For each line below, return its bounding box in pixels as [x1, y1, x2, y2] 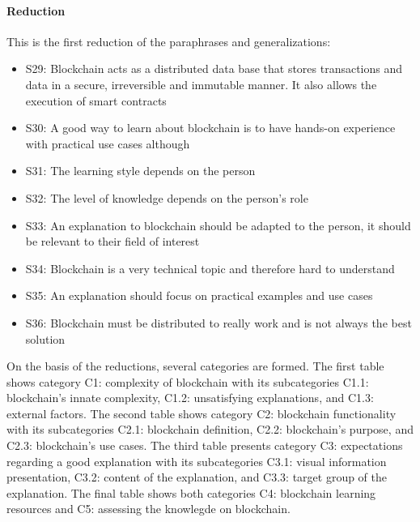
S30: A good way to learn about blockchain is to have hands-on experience [25, 119, 396, 136]
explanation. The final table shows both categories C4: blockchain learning [6, 484, 376, 501]
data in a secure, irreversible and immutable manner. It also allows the [25, 75, 377, 92]
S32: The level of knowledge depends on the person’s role [25, 189, 308, 206]
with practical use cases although [25, 135, 190, 152]
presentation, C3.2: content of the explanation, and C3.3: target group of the [6, 469, 388, 486]
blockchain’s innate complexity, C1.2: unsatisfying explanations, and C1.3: [6, 389, 374, 406]
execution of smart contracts [25, 92, 167, 109]
